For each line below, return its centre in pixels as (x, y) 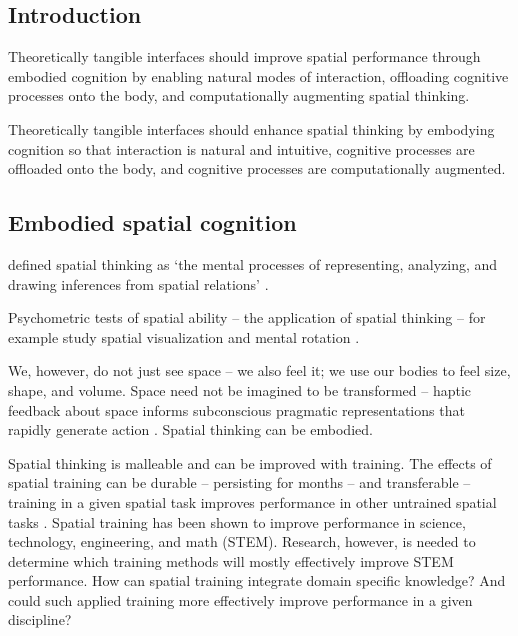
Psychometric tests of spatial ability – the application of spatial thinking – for (247, 317)
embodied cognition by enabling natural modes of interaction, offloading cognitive (258, 75)
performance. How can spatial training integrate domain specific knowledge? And (257, 580)
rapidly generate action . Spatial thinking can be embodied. (190, 429)
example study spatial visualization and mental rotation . (184, 336)
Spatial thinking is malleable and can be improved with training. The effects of (250, 462)
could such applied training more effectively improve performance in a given (240, 599)
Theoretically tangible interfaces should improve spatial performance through (244, 56)
